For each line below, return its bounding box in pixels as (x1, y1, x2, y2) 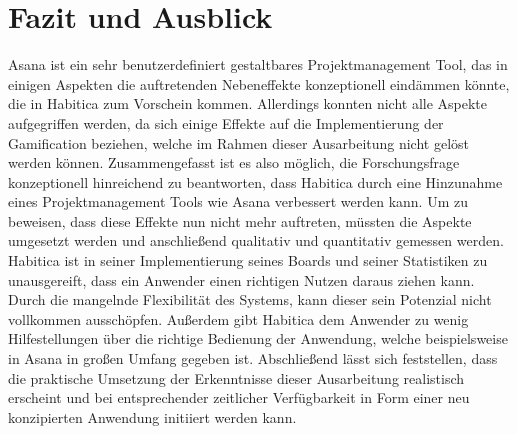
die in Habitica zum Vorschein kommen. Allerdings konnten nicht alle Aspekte (8, 93, 488, 114)
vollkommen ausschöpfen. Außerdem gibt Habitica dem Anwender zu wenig (8, 308, 469, 329)
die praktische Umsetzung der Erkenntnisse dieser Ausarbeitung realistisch (8, 367, 465, 388)
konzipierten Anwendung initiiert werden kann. (8, 406, 297, 427)
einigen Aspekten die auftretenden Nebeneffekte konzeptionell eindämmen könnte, (8, 73, 510, 94)
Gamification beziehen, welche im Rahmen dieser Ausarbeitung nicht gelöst (8, 132, 470, 153)
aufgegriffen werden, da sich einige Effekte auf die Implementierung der (8, 112, 444, 133)
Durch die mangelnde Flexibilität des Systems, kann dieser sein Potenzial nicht (8, 289, 492, 310)
